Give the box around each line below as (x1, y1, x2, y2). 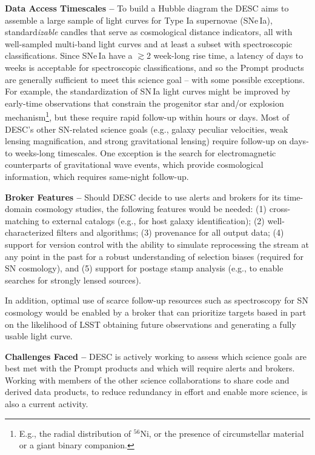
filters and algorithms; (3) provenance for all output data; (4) (56, 226, 284, 239)
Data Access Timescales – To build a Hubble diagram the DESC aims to (5, 2, 289, 14)
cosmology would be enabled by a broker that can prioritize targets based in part (5, 305, 307, 318)
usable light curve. (5, 330, 73, 342)
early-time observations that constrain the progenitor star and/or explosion (5, 96, 284, 109)
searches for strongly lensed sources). (5, 273, 141, 286)
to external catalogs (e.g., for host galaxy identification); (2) (42, 214, 265, 227)
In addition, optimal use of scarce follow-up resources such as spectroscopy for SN (5, 294, 308, 307)
